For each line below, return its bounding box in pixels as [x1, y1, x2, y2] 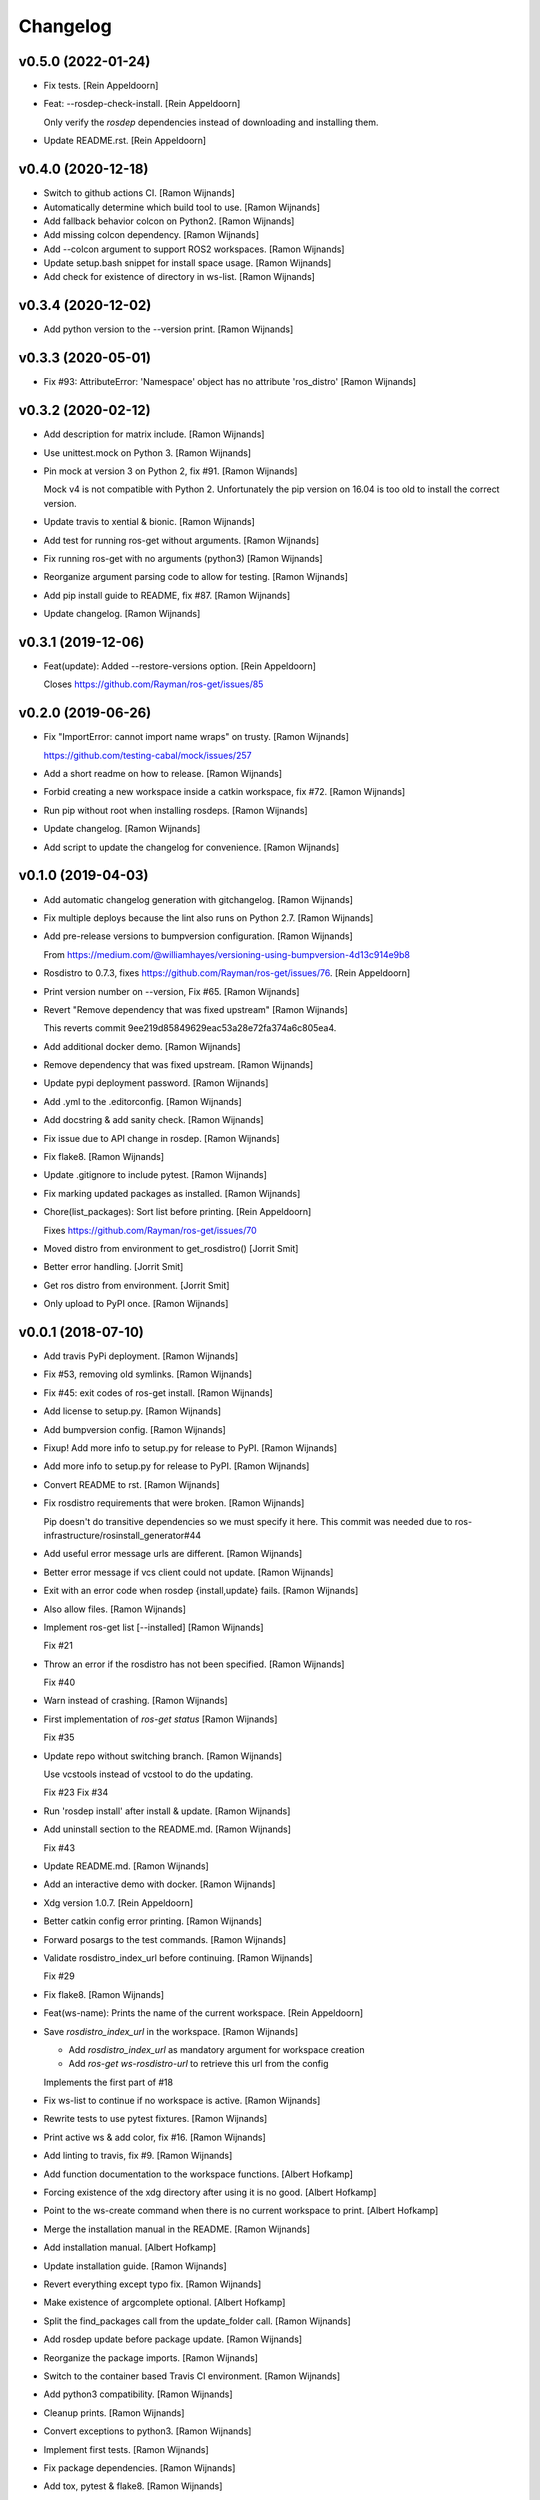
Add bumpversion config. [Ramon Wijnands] [43, 1423, 227, 1435]
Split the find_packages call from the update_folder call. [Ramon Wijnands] [43, 2315, 352, 2327]
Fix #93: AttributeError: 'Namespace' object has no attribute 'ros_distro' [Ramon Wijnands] [43, 376, 417, 388]
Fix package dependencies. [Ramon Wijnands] [43, 2461, 236, 2474]
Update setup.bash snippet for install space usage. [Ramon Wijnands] [43, 257, 332, 269]
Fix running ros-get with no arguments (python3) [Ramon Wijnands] [43, 552, 324, 564]
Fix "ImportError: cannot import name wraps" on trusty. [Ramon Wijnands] [43, 731, 350, 743]
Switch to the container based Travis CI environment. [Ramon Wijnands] [43, 2370, 341, 2382]
